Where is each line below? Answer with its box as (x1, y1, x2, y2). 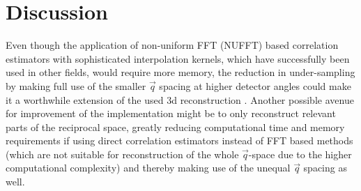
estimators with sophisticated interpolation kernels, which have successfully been (6, 51, 350, 66)
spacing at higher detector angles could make (159, 78, 351, 93)
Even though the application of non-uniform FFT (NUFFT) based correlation (6, 38, 339, 52)
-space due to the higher (248, 146, 352, 161)
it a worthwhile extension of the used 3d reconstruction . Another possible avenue (6, 92, 354, 107)
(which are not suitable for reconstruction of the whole (6, 146, 239, 161)
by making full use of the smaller (6, 78, 146, 93)
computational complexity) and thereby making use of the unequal (6, 160, 291, 175)
